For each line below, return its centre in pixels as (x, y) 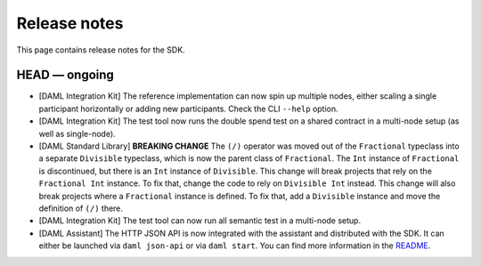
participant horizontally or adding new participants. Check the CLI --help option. (188, 109)
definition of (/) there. (81, 208)
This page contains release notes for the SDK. (101, 50)
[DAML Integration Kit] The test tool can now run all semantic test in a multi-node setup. (200, 221)
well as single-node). (77, 133)
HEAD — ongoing (65, 75)
